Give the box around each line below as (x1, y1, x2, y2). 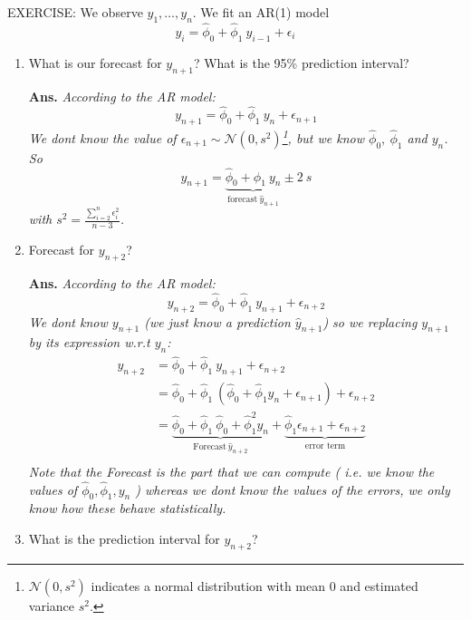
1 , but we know (282, 126, 365, 147)
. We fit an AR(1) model (192, 3, 330, 21)
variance (28, 596, 75, 615)
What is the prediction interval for (28, 528, 220, 547)
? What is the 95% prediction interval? (193, 53, 409, 72)
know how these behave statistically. (28, 499, 226, 518)
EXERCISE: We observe (7, 3, 143, 21)
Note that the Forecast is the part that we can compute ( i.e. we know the (28, 461, 435, 480)
